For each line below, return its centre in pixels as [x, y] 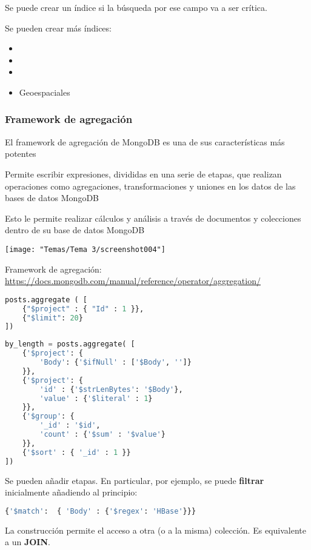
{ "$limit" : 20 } [52, 318]
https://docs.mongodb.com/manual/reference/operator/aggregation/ [133, 281]
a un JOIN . [28, 542]
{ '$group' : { [48, 416]
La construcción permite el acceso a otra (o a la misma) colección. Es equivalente [155, 530]
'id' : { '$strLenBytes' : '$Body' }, [111, 389]
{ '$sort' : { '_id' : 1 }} [76, 452]
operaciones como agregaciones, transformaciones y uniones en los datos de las [150, 186]
